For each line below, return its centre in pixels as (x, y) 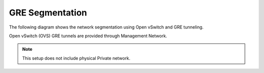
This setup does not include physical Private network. (76, 58)
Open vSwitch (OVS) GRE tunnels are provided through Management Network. (88, 36)
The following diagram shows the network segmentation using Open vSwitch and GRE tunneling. (106, 27)
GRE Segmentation (48, 13)
